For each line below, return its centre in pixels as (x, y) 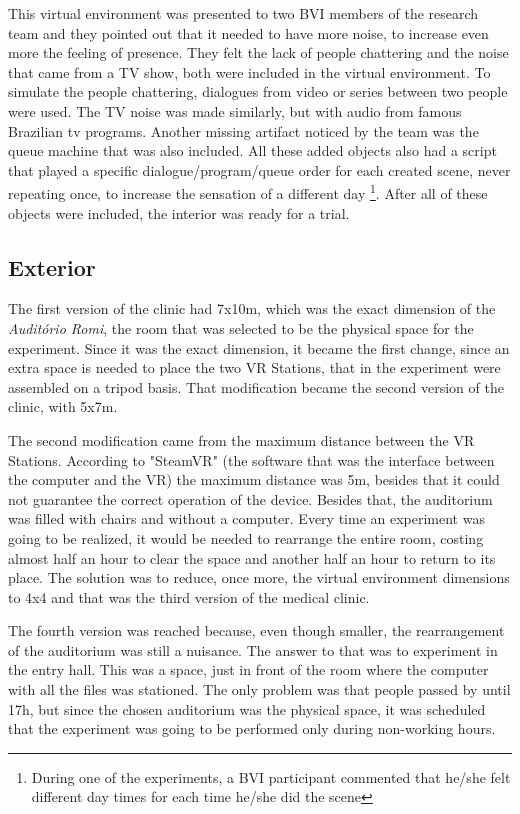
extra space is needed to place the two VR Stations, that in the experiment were (254, 367)
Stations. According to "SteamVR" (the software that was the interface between (251, 459)
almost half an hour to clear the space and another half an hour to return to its (252, 557)
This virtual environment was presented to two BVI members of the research (243, 13)
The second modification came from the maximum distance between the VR (241, 439)
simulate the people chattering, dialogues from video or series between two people (258, 91)
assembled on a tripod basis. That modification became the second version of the (256, 386)
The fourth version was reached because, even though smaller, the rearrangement (256, 630)
